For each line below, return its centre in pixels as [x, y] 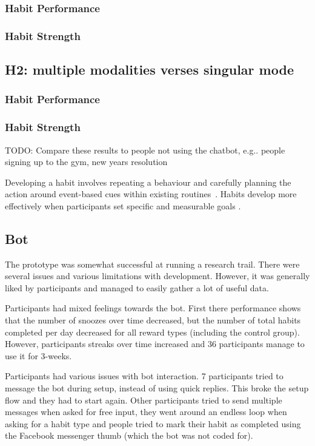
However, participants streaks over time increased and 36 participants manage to [155, 344]
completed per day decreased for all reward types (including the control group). [152, 332]
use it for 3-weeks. [38, 355]
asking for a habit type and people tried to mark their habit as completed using [153, 423]
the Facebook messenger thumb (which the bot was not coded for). [129, 435]
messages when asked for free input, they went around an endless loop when [146, 412]
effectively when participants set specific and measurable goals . [123, 205]
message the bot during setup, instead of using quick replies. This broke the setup [157, 388]
